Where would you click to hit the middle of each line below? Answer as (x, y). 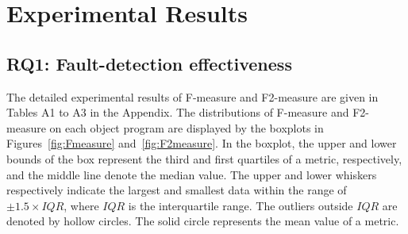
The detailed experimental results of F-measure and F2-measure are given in (192, 96)
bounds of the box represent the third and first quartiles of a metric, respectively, (204, 158)
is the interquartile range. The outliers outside (241, 205)
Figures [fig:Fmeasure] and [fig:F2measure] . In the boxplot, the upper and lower (202, 143)
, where (81, 205)
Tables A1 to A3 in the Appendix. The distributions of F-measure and (178, 112)
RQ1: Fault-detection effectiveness (149, 63)
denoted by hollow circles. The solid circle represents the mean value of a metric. (203, 221)
